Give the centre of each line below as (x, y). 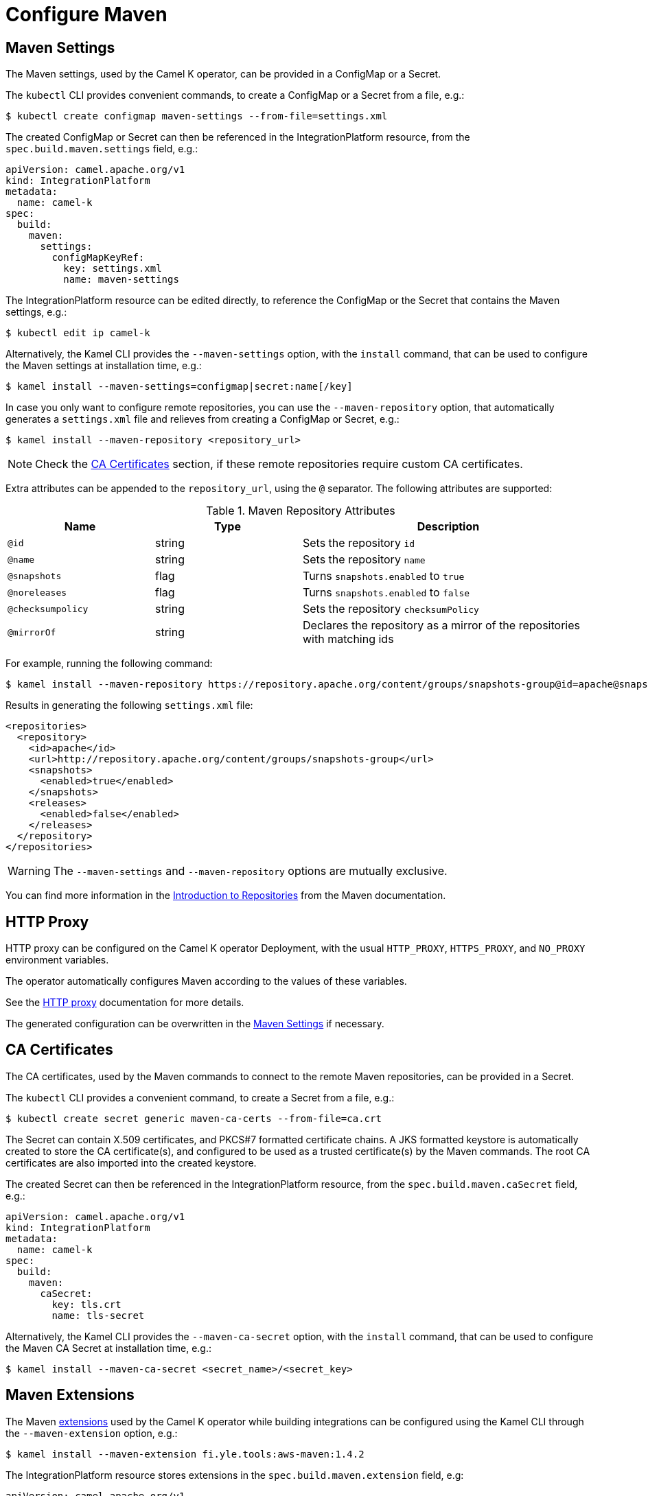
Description (448, 527)
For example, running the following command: (109, 664)
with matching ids (348, 639)
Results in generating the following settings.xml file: (129, 705)
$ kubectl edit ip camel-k (78, 333)
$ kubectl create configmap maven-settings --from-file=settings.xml (197, 116)
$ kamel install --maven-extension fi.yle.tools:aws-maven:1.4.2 (185, 1454)
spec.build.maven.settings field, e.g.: (102, 149)
